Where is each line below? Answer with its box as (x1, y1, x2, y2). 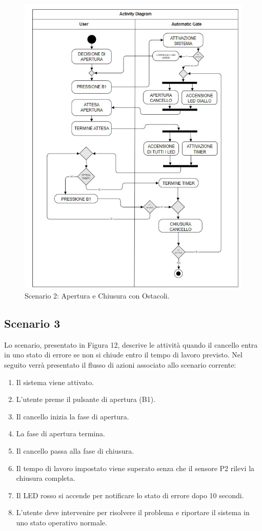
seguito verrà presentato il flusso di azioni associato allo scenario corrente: (4, 359, 236, 370)
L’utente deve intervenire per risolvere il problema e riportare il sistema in (16, 507, 250, 518)
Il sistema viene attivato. (16, 376, 94, 387)
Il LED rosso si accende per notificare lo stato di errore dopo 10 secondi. (16, 490, 244, 500)
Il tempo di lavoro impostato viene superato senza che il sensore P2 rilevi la (16, 462, 255, 473)
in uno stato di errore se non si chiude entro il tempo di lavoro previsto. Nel (4, 349, 243, 360)
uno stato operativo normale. (16, 517, 107, 527)
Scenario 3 (4, 315, 61, 331)
